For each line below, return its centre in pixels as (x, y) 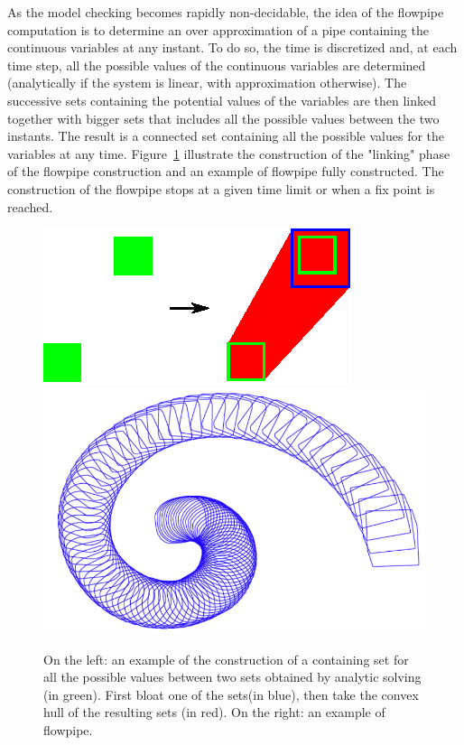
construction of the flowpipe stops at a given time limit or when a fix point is (221, 188)
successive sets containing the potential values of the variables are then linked (222, 100)
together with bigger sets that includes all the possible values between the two (223, 118)
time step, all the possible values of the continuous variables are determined (217, 65)
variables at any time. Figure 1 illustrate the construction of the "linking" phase (229, 153)
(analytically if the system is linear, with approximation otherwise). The (207, 83)
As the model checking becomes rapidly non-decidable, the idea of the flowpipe (226, 12)
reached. (30, 206)
